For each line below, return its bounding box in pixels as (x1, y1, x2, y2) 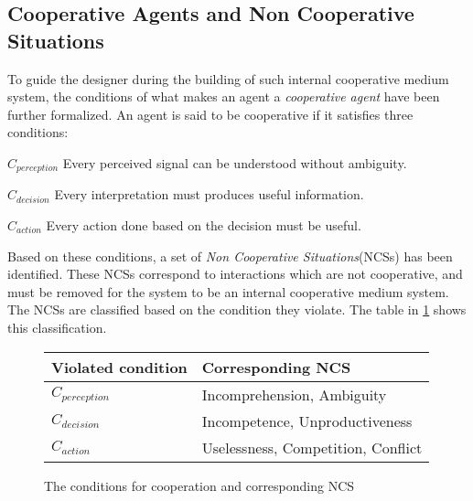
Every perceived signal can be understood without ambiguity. (62, 153, 407, 172)
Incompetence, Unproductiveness (201, 410, 413, 432)
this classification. (7, 317, 107, 336)
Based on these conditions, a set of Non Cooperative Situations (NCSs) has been (7, 246, 453, 265)
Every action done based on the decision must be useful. (46, 216, 361, 235)
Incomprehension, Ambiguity (201, 383, 387, 405)
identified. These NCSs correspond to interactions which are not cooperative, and (7, 264, 463, 283)
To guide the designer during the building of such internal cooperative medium (7, 69, 449, 88)
